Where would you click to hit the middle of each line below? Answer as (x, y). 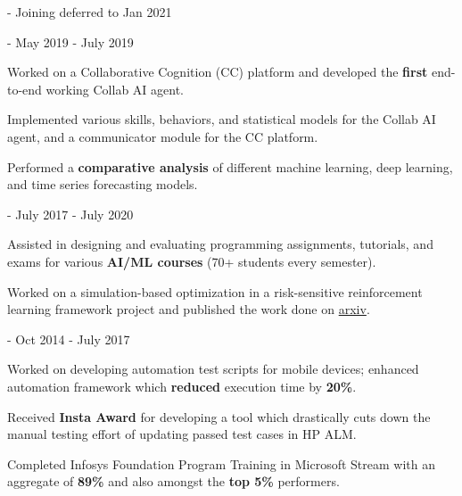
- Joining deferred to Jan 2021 (90, 12)
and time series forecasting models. (103, 184)
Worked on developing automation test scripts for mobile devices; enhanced (213, 369)
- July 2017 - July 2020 (70, 214)
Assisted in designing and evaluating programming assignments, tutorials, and (220, 244)
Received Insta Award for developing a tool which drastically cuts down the (219, 416)
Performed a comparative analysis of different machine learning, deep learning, (230, 166)
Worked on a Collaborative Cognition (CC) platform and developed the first (218, 72)
